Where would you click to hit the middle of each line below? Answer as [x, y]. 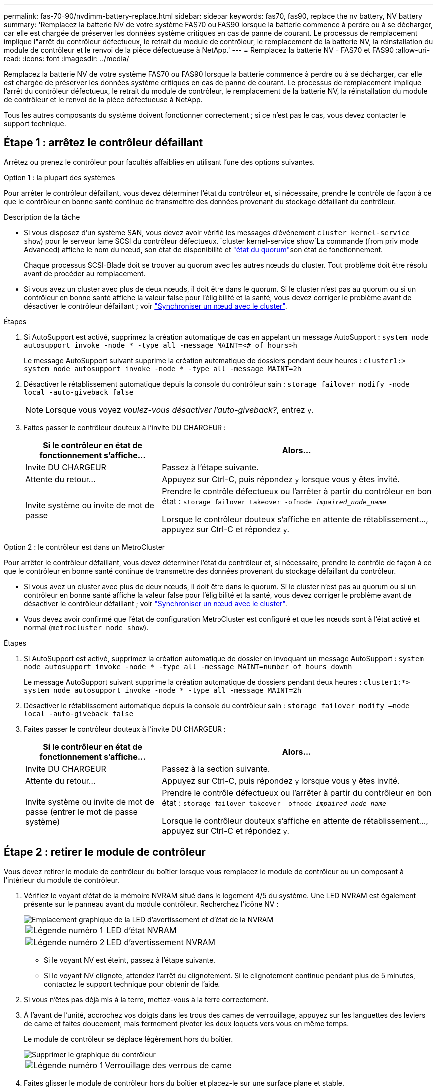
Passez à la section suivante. [216, 768]
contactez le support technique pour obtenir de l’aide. [132, 984]
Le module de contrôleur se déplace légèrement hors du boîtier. [129, 1039]
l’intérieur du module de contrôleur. [62, 880]
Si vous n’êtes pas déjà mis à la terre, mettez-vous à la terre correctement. [146, 999]
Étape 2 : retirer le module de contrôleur [105, 852]
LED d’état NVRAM [141, 930]
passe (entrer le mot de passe [82, 811]
